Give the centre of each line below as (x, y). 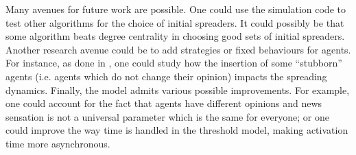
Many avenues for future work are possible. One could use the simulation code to (176, 9)
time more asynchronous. (58, 143)
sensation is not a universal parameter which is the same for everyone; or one (167, 116)
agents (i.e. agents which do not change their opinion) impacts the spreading (166, 76)
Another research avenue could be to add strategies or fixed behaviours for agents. (178, 49)
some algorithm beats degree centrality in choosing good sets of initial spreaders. (175, 36)
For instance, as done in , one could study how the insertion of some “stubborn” (174, 63)
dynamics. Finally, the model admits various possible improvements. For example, (178, 90)
